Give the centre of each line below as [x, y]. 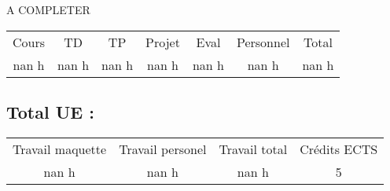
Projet [163, 42]
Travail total [253, 149]
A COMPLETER [48, 9]
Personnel [263, 42]
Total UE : [50, 111]
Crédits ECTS [339, 149]
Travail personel [163, 149]
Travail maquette [60, 149]
